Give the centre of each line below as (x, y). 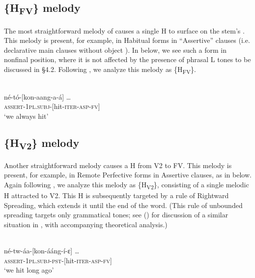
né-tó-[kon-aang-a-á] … (38, 96)
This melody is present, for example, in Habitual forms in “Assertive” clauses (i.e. (127, 40)
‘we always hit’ (26, 116)
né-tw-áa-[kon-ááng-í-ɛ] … (42, 251)
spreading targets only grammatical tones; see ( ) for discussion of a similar (116, 215)
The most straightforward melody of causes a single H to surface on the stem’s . (124, 30)
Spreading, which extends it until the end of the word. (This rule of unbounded (123, 205)
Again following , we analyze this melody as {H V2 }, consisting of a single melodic (127, 185)
